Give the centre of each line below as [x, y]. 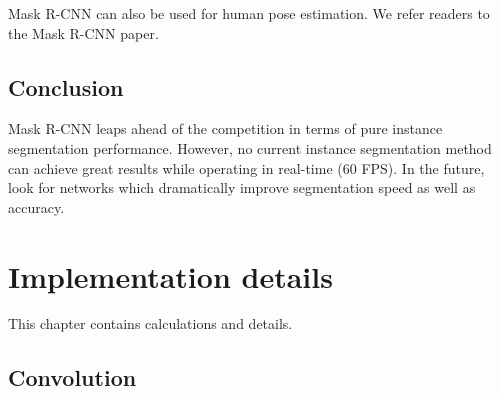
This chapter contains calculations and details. [150, 323]
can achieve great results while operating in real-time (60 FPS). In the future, [246, 167]
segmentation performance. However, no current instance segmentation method [250, 147]
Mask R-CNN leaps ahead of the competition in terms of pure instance [225, 128]
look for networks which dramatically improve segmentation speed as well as [242, 187]
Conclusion [66, 86]
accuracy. [36, 206]
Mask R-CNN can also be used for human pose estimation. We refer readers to [249, 13]
